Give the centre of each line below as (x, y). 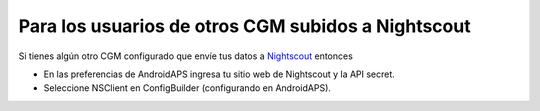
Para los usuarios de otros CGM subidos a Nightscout (244, 26)
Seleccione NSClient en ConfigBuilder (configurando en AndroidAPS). (187, 88)
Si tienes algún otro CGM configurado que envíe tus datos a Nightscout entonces (186, 56)
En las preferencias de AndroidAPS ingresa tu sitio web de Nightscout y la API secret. (219, 74)
